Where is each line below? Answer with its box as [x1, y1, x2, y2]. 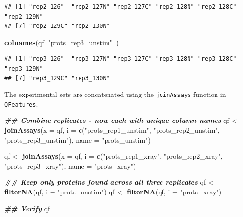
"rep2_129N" [4, 13, 43, 20]
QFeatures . [4, 98, 38, 109]
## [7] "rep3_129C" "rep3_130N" [4, 74, 110, 82]
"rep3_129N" [4, 65, 43, 72]
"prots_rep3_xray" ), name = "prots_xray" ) [4, 160, 136, 170]
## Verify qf [4, 203, 50, 213]
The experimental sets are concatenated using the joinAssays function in [4, 89, 226, 99]
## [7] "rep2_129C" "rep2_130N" [4, 23, 110, 30]
